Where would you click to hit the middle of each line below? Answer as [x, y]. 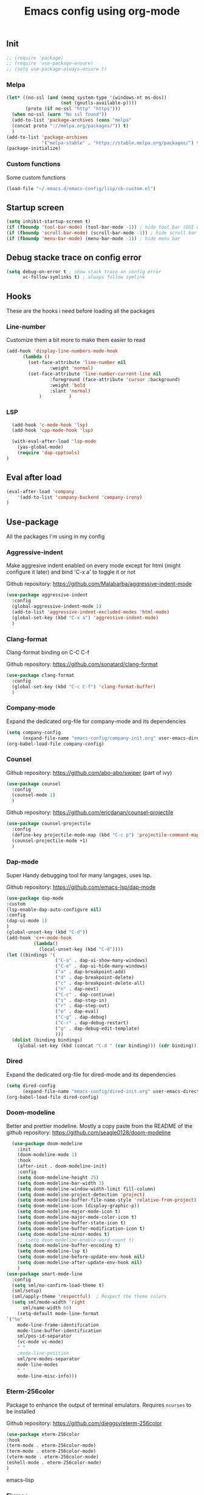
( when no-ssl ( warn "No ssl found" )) [59, 115]
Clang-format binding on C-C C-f [48, 652]
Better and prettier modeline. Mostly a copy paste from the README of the [100, 1126]
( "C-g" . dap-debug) [81, 1017]
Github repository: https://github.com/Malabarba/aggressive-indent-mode [99, 584]
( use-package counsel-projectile [49, 824]
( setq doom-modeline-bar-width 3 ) [61, 1183]
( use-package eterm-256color [43, 1434]
